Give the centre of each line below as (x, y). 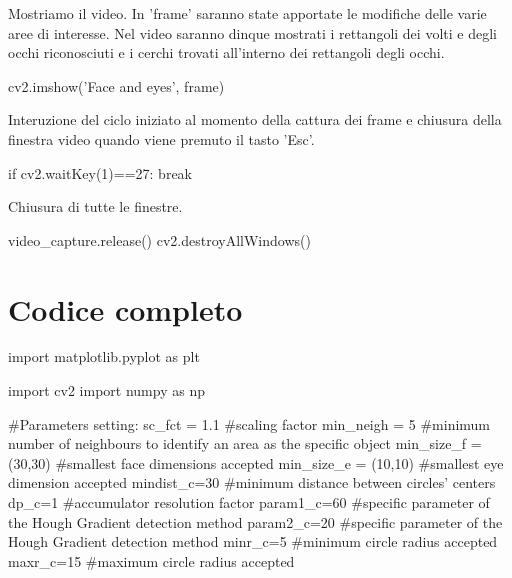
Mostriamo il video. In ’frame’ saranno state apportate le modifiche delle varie (247, 13)
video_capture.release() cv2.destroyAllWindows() (159, 239)
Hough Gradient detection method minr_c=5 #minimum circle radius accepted (253, 541)
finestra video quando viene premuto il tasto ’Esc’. (161, 138)
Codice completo (125, 308)
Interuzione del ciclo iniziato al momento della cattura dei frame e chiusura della (255, 119)
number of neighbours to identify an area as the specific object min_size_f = (245, 443)
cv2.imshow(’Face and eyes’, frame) (116, 85)
